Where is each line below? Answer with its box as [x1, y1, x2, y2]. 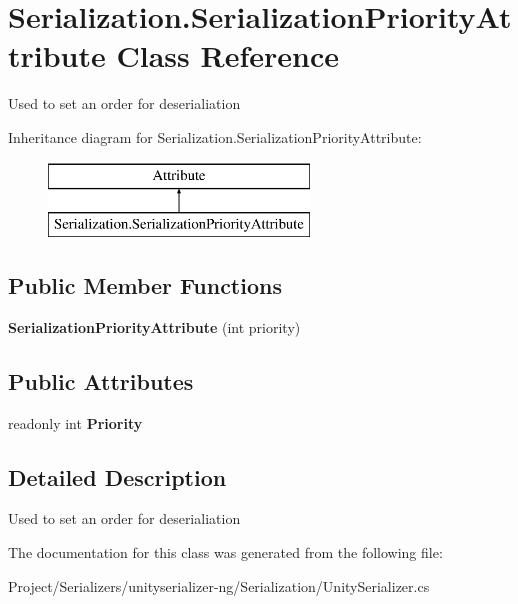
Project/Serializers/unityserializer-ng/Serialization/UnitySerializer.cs [8, 575, 430, 596]
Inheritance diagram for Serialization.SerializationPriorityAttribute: [8, 126, 422, 147]
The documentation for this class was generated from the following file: [8, 542, 443, 563]
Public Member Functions [8, 270, 282, 301]
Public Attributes [8, 365, 194, 396]
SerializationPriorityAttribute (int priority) [8, 316, 301, 337]
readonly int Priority [8, 412, 143, 433]
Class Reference [116, 35, 339, 76]
